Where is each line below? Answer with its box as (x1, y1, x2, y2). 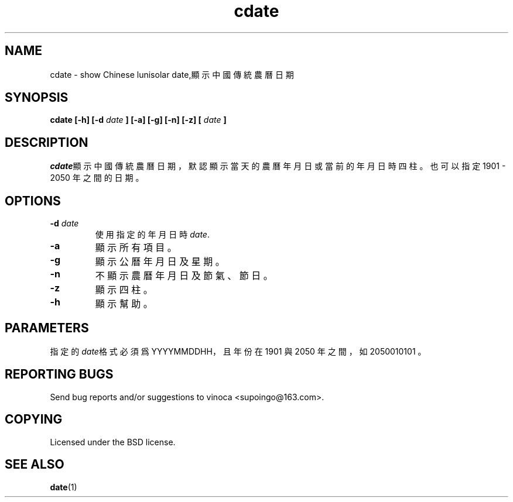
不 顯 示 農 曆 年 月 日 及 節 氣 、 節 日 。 (95, 270, 273, 282)
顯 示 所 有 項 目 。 (95, 242, 177, 254)
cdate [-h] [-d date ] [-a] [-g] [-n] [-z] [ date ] (50, 115, 227, 125)
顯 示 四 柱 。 (95, 284, 153, 296)
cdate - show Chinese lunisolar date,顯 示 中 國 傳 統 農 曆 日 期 (50, 69, 294, 80)
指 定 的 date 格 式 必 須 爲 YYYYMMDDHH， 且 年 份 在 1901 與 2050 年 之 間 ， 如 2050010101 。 (50, 346, 426, 356)
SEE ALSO (5, 457, 64, 472)
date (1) (50, 482, 77, 492)
